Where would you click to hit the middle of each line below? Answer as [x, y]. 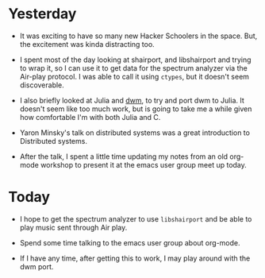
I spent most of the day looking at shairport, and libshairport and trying [135, 60]
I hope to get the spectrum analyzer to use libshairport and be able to [136, 218]
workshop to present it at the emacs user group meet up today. [144, 164]
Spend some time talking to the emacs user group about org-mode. [130, 242]
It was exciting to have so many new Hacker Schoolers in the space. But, [138, 36]
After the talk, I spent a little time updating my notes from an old [124, 156]
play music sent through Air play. [73, 227]
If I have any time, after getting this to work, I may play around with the [135, 258]
